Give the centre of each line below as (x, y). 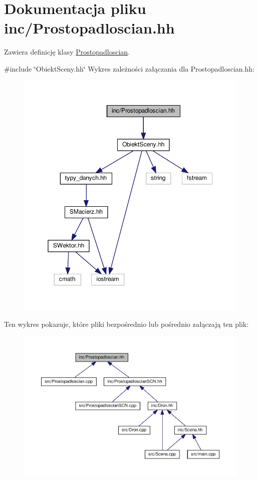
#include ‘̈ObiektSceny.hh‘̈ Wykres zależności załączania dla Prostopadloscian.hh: (130, 68)
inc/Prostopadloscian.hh (89, 28)
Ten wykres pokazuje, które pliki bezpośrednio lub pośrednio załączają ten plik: (126, 324)
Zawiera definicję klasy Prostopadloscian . (67, 52)
